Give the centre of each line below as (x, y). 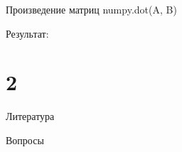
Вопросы (25, 140)
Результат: (27, 33)
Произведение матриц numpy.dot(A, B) (91, 9)
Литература (30, 116)
